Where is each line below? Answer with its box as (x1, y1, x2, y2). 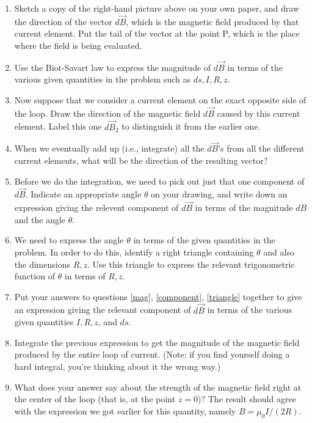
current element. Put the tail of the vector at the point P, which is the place (14, 27, 300, 40)
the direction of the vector (14, 15, 112, 28)
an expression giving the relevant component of (14, 303, 191, 316)
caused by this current (217, 106, 300, 119)
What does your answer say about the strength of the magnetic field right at (14, 380, 302, 393)
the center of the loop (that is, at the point (14, 392, 176, 405)
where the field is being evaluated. (14, 39, 142, 51)
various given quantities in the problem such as (14, 73, 190, 86)
